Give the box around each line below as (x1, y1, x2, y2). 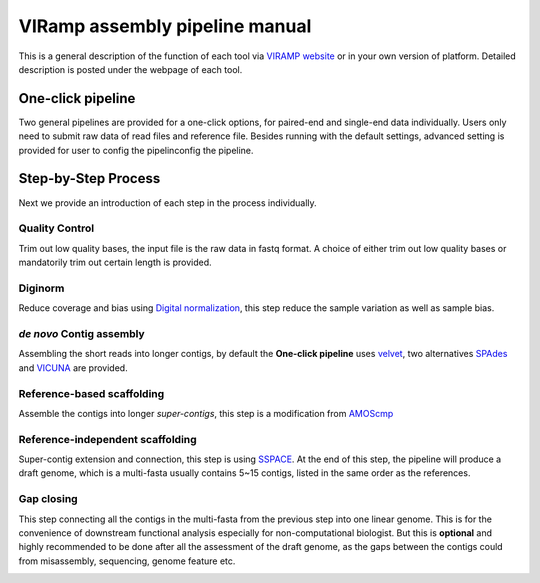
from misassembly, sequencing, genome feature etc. (18, 555, 236, 567)
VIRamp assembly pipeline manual (18, 15, 312, 37)
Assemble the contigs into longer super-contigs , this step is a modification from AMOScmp (18, 407, 394, 419)
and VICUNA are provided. (18, 361, 129, 374)
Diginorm (18, 281, 65, 295)
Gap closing (18, 492, 79, 506)
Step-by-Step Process (18, 170, 161, 187)
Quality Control (18, 221, 95, 235)
